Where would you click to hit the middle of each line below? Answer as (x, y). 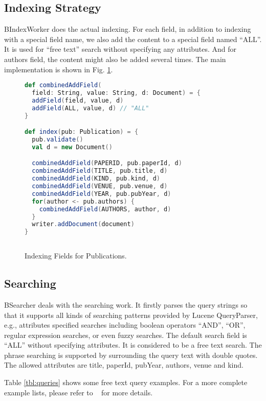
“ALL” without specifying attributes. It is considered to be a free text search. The (133, 345)
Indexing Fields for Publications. (76, 256)
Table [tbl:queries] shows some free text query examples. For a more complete (126, 382)
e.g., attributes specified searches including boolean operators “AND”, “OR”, (125, 325)
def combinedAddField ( (63, 85)
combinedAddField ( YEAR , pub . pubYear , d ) (102, 194)
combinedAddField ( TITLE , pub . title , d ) (100, 171)
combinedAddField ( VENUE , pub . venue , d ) (100, 186)
